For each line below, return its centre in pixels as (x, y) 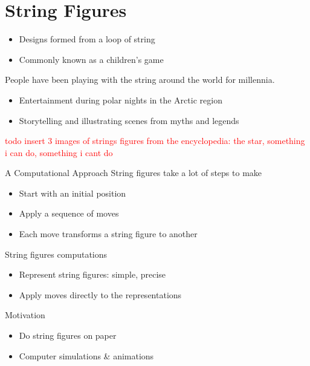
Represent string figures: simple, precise (92, 274)
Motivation (25, 315)
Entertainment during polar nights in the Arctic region (121, 100)
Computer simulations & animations (86, 355)
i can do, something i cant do (59, 152)
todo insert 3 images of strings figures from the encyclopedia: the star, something (155, 141)
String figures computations (56, 254)
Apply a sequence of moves (69, 213)
